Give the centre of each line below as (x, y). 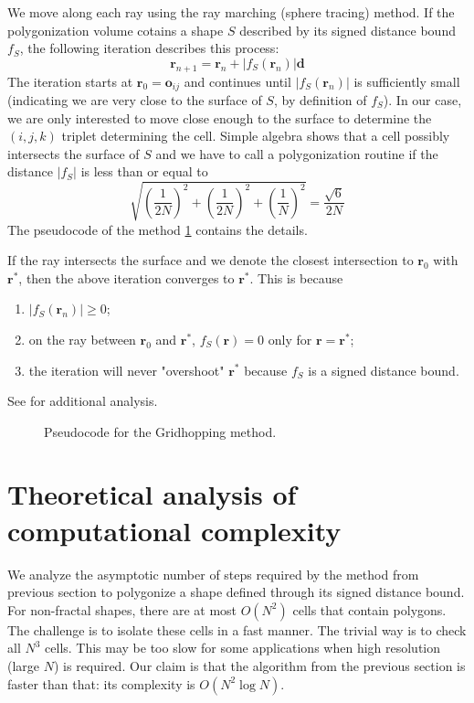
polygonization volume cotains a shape (116, 30)
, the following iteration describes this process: (149, 48)
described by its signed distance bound (348, 30)
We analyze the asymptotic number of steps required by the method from (213, 574)
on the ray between (82, 339)
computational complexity (174, 530)
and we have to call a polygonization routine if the (297, 153)
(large (24, 665)
